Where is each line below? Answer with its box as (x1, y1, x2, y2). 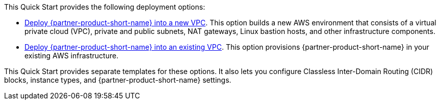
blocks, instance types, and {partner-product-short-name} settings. (4, 76, 231, 84)
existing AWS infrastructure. (24, 51, 119, 60)
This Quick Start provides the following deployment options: (4, 3, 205, 11)
